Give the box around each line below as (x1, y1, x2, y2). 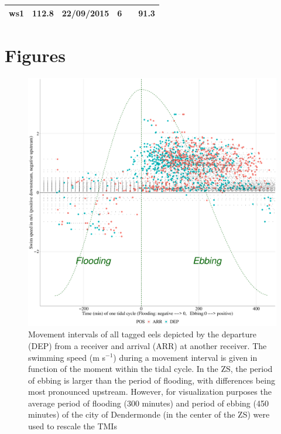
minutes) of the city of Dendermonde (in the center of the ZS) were (28, 408, 270, 421)
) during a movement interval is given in (113, 351, 258, 363)
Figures (5, 43, 66, 67)
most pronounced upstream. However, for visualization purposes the (28, 385, 272, 398)
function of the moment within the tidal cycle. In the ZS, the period (28, 363, 273, 375)
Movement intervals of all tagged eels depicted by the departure (28, 328, 256, 340)
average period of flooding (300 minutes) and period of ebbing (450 (28, 397, 269, 409)
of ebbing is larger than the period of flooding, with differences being (28, 374, 275, 386)
